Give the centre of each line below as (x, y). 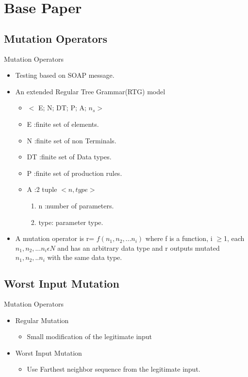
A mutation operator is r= (55, 238)
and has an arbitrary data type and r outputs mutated (139, 248)
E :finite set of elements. (63, 124)
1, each (234, 238)
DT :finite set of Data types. (69, 157)
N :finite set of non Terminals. (72, 140)
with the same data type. (85, 257)
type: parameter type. (71, 222)
